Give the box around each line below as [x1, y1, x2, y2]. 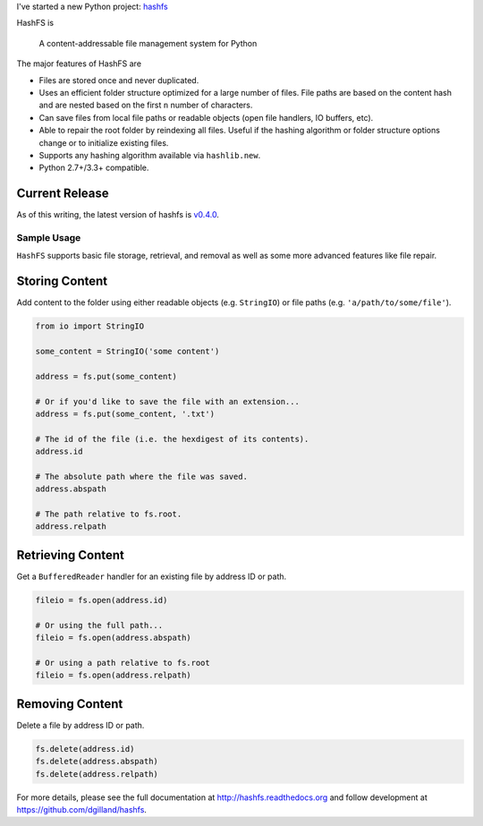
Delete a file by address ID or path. [16, 720, 145, 730]
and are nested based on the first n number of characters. [38, 99, 253, 111]
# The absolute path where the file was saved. [35, 471, 248, 481]
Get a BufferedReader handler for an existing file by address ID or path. [16, 571, 287, 582]
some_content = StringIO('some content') [35, 346, 220, 357]
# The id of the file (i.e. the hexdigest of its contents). [35, 434, 309, 444]
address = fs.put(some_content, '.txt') [35, 408, 215, 419]
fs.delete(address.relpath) [35, 769, 158, 779]
